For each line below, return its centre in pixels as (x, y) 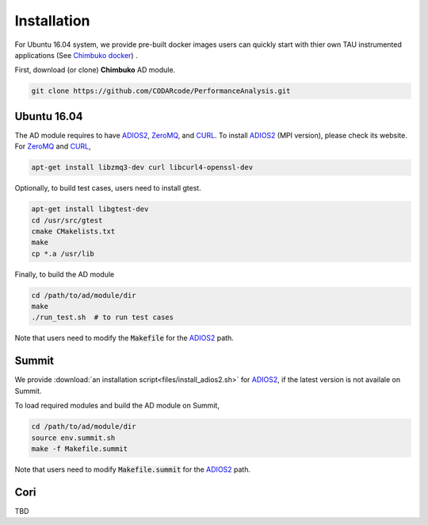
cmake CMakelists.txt (73, 231)
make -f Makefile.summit (80, 448)
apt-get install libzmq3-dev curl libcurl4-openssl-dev (142, 168)
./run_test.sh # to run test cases (103, 317)
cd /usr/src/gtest (67, 220)
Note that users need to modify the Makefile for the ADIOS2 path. (124, 338)
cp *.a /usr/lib (63, 253)
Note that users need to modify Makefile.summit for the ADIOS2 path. (133, 469)
